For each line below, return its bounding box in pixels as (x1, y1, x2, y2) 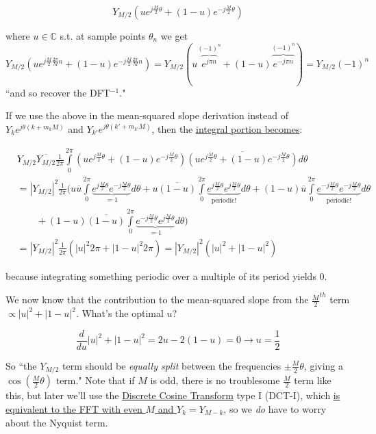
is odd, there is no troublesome (150, 373, 280, 387)
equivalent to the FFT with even (5, 401, 142, 416)
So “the (5, 358, 37, 372)
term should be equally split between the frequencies (62, 358, 281, 372)
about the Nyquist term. (5, 415, 108, 429)
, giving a (303, 358, 344, 372)
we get (160, 29, 188, 42)
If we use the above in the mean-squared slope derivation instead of (5, 108, 288, 123)
